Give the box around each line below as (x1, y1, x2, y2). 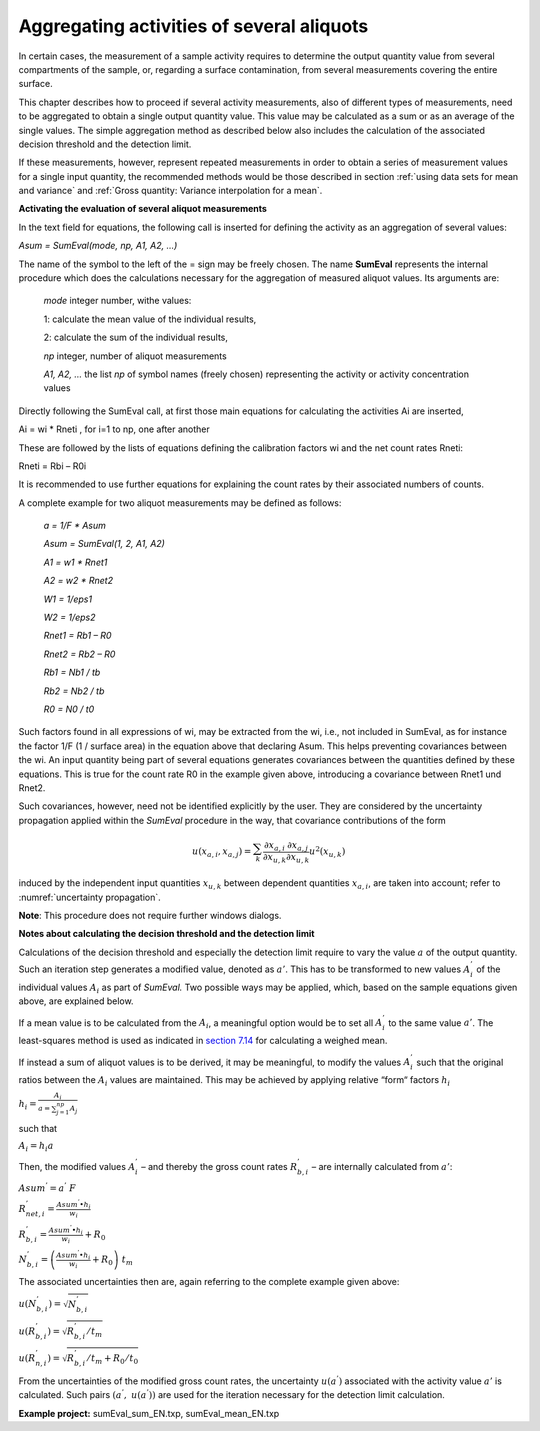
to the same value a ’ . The (388, 1016, 494, 1029)
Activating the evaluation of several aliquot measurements (18, 203, 267, 215)
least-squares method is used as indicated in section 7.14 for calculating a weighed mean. (18, 1035, 388, 1047)
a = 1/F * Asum (43, 520, 107, 532)
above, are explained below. (18, 995, 134, 1007)
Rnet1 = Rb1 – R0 (43, 630, 112, 642)
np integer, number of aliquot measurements (43, 350, 227, 362)
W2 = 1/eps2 (43, 611, 96, 624)
